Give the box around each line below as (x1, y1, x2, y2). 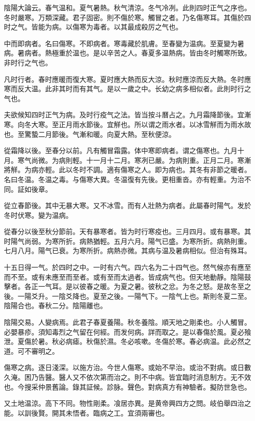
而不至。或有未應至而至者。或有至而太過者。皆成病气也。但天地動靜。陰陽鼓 (4, 271, 251, 282)
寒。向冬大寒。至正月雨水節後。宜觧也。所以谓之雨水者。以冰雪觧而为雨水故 (4, 119, 251, 129)
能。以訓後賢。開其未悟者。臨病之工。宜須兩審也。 (4, 407, 169, 418)
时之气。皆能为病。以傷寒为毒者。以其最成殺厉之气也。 (4, 22, 182, 32)
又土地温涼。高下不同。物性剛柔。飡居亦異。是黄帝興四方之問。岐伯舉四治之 (4, 398, 251, 408)
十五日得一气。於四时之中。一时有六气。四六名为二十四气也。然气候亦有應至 (4, 262, 251, 272)
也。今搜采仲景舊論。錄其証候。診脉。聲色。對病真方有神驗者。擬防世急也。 (4, 381, 251, 392)
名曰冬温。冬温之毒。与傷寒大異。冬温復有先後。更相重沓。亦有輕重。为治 (4, 174, 244, 184)
